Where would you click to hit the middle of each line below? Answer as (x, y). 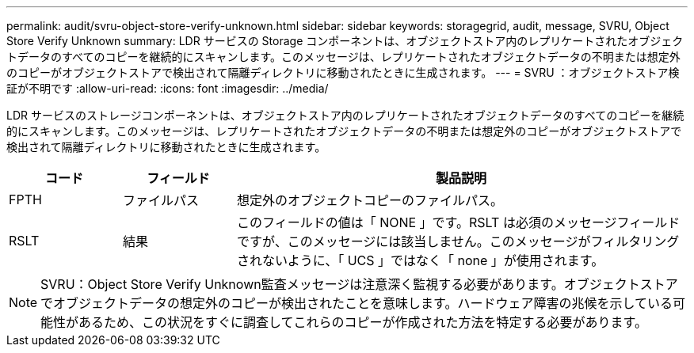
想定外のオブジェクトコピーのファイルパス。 (370, 200)
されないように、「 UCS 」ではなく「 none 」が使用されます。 (420, 260)
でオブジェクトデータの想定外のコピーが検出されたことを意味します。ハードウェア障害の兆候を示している (357, 303)
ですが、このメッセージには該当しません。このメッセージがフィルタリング (458, 241)
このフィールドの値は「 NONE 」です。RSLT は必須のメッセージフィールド (458, 222)
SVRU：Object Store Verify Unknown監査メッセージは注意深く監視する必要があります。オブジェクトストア (359, 284)
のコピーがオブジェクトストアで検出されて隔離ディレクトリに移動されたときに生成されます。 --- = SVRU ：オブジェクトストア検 (343, 72)
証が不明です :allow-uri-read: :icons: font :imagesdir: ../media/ (168, 88)
